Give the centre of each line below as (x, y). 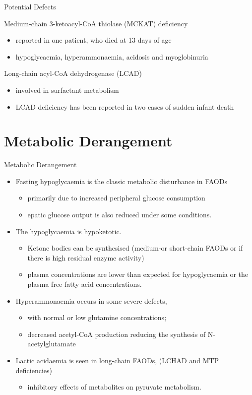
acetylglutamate (52, 344)
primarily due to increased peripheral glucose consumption (116, 198)
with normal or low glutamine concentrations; (97, 317)
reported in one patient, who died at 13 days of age (94, 40)
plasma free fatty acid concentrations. (85, 284)
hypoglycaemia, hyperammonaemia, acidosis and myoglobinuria (112, 56)
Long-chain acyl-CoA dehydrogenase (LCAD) (73, 73)
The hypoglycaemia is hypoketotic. (68, 231)
